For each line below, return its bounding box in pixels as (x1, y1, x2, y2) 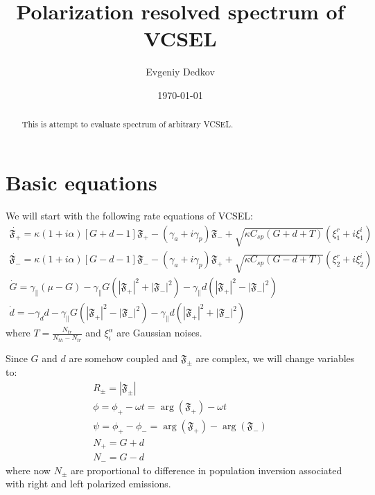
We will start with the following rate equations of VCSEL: (6, 208, 253, 222)
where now (6, 462, 51, 477)
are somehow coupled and (69, 350, 178, 365)
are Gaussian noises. (116, 325, 202, 340)
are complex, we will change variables (195, 350, 355, 365)
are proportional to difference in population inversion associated (70, 462, 342, 477)
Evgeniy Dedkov (146, 64, 215, 79)
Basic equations (6, 168, 157, 196)
